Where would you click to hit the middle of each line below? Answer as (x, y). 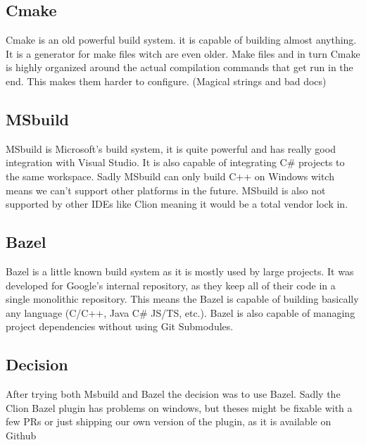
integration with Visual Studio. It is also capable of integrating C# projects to (175, 162)
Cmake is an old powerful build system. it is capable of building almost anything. (181, 40)
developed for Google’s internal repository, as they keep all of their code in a (171, 285)
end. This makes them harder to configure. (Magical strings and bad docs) (166, 81)
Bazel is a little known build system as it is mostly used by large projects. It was (180, 271)
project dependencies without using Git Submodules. (120, 326)
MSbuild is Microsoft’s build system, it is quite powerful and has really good (171, 148)
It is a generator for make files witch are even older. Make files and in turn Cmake (183, 53)
